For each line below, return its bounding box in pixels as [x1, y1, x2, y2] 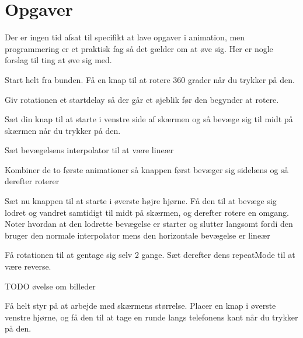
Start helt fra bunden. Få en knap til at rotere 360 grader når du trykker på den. [5, 73, 295, 85]
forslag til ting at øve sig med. [5, 54, 112, 66]
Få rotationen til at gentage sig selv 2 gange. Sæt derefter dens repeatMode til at [5, 249, 295, 261]
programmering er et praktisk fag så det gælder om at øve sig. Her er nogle [5, 42, 273, 54]
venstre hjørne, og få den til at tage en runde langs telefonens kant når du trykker [5, 311, 298, 323]
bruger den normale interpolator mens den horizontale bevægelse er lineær [5, 229, 270, 241]
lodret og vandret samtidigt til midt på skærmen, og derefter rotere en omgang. [5, 206, 289, 218]
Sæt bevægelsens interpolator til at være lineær [5, 144, 174, 156]
